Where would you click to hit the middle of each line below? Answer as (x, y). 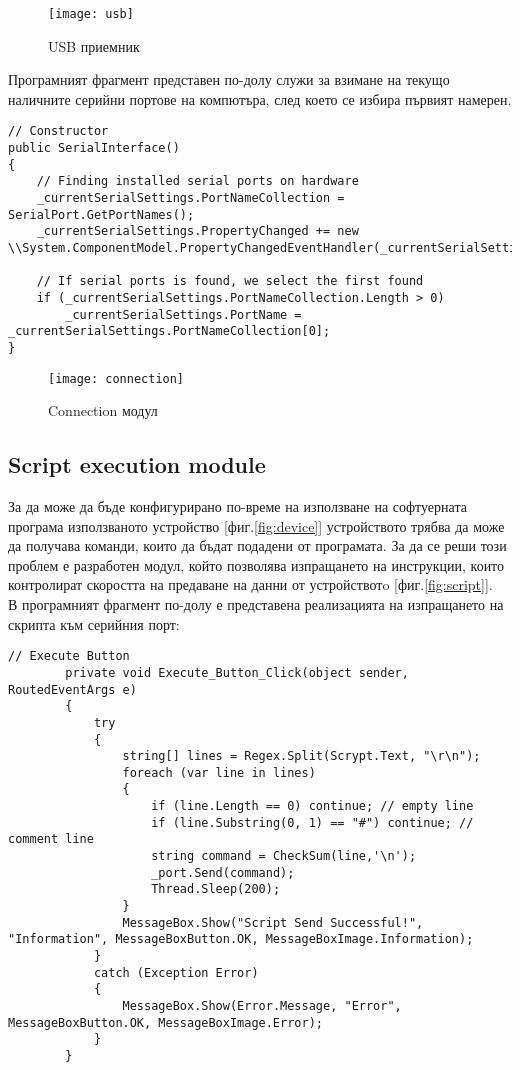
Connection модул (103, 410)
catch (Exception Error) (176, 972)
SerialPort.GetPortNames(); (101, 214)
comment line (51, 839)
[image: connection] (116, 378)
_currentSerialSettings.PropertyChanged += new (197, 231)
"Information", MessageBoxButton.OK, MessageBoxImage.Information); (241, 939)
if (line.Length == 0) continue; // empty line (312, 806)
